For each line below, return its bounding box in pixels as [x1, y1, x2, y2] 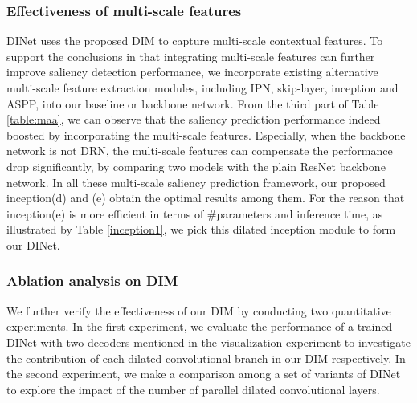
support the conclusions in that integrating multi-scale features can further [6, 47, 375, 64]
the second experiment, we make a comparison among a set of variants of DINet [6, 365, 401, 382]
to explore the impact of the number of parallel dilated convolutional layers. [6, 381, 380, 397]
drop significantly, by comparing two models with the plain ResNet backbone [6, 157, 386, 174]
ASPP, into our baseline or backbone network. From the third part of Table [6, 95, 379, 112]
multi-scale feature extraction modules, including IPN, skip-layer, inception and [6, 79, 399, 96]
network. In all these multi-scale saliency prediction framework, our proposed [6, 173, 386, 190]
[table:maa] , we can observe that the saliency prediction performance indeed [6, 111, 381, 128]
